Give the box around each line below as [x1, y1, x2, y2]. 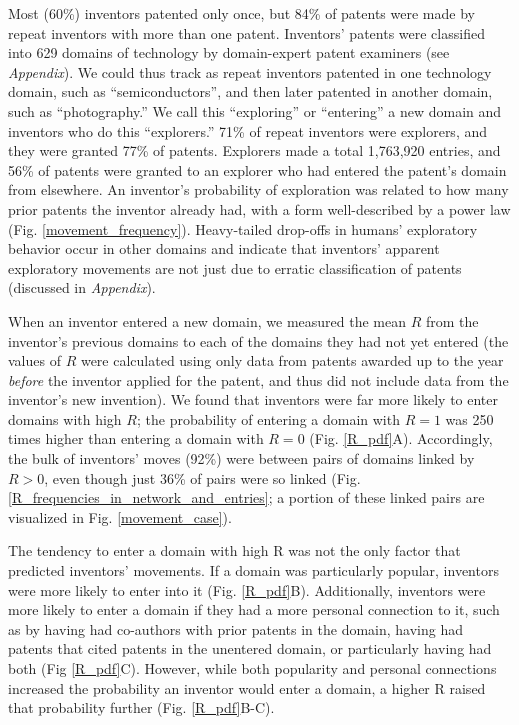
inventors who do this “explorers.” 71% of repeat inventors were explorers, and [8, 120, 488, 141]
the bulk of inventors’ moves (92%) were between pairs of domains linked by [8, 448, 475, 469]
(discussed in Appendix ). [8, 277, 156, 298]
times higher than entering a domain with [8, 428, 264, 449]
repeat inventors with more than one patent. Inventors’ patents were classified [8, 22, 485, 43]
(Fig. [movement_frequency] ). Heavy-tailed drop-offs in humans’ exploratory [8, 218, 478, 239]
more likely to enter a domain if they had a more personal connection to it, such [8, 599, 500, 620]
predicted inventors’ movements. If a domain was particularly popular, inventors [8, 560, 499, 581]
